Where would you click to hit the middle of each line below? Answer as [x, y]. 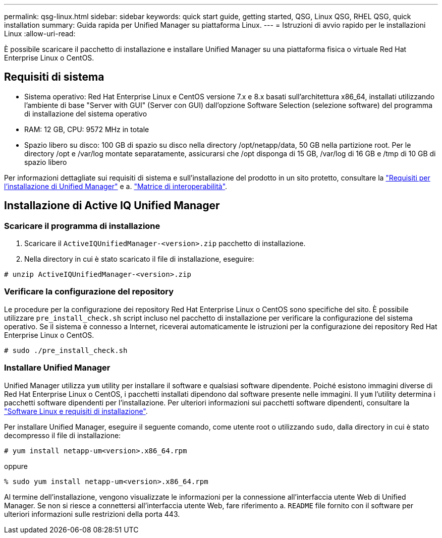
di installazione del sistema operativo [86, 113]
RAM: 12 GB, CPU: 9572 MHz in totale [87, 129]
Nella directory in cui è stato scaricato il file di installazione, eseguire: [139, 259]
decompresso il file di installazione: [63, 435]
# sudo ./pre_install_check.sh [66, 350]
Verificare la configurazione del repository [89, 292]
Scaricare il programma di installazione [82, 226]
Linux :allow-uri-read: [40, 34]
